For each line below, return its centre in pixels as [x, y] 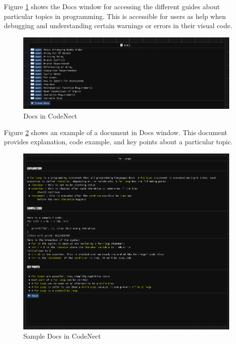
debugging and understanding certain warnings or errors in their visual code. [118, 26]
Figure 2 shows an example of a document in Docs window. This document [116, 132]
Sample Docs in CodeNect [62, 336]
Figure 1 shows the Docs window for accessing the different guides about [112, 6]
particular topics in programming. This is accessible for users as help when [115, 16]
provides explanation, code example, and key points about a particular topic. [118, 142]
